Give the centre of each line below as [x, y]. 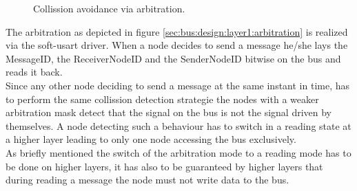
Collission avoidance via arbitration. [109, 8]
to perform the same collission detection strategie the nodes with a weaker [162, 99]
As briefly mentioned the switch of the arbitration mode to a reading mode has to [178, 152]
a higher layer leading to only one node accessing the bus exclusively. [151, 139]
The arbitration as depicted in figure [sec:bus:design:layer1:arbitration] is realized [177, 31]
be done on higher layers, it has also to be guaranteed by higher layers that [164, 166]
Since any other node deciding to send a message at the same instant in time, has [177, 85]
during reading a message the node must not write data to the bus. [147, 180]
